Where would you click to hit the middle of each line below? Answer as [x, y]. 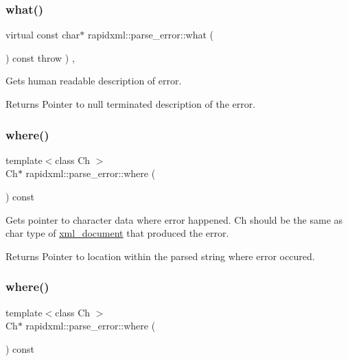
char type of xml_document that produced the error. [117, 233]
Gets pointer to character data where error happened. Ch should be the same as [174, 219]
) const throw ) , [40, 57]
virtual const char [43, 35]
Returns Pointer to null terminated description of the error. [131, 104]
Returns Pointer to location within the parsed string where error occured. [160, 256]
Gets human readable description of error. [94, 81]
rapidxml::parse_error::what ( [151, 35]
